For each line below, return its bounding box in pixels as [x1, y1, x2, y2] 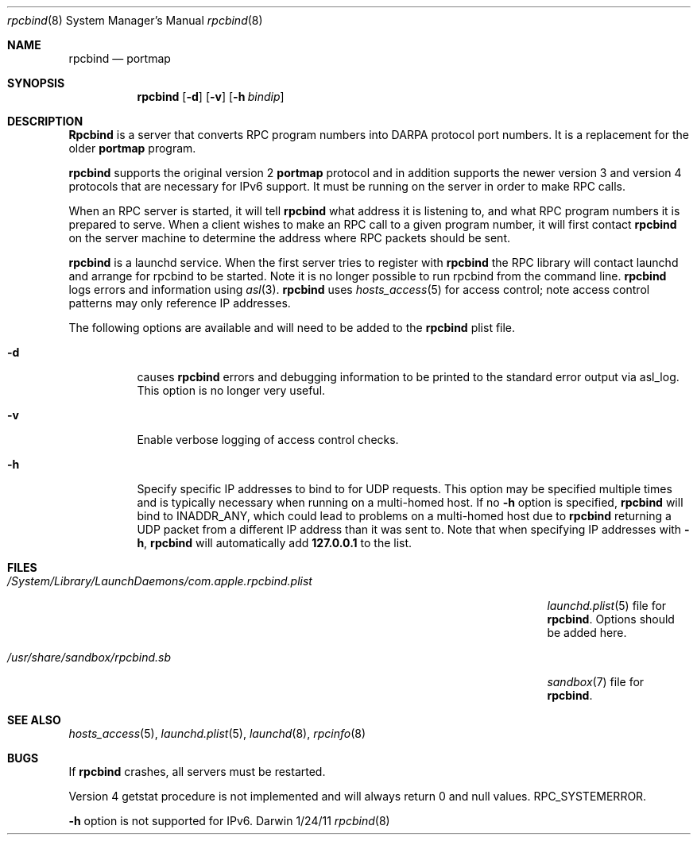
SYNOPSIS [7, 76, 65, 90]
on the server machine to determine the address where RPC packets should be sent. [68, 231, 511, 245]
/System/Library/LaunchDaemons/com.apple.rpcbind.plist [7, 574, 312, 588]
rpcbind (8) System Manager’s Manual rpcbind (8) [7, 14, 263, 27]
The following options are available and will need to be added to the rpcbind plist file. [68, 321, 516, 334]
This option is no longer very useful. [137, 384, 326, 397]
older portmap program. [68, 141, 196, 155]
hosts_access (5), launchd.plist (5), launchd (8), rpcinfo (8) [68, 727, 366, 740]
